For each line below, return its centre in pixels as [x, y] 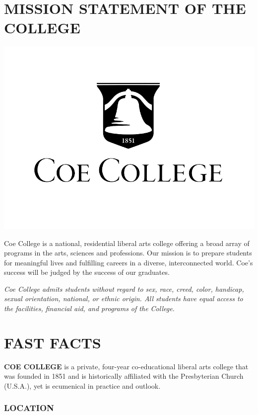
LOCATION [29, 408]
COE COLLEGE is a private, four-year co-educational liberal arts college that [126, 366]
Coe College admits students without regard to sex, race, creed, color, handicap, [124, 289]
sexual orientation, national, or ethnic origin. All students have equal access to [124, 298]
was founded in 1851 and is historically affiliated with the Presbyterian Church [124, 376]
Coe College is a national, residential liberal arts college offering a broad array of [127, 243]
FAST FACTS [53, 342]
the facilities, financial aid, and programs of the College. [89, 308]
